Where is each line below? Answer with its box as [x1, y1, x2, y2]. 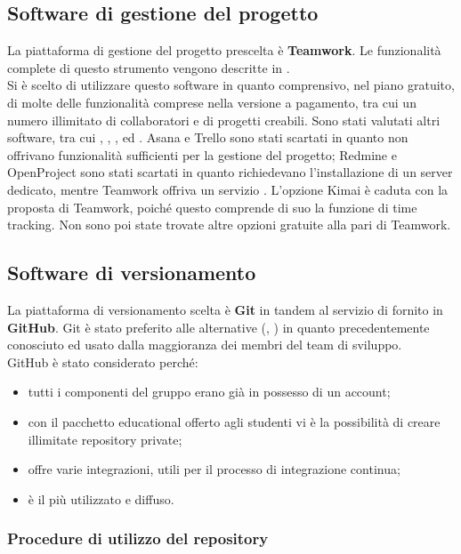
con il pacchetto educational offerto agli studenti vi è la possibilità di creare [28, 412, 441, 430]
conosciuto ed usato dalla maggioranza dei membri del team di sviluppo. [7, 335, 402, 354]
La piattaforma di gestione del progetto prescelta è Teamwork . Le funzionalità [7, 41, 441, 60]
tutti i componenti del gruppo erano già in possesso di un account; [28, 382, 391, 401]
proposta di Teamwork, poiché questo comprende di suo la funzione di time [7, 197, 417, 216]
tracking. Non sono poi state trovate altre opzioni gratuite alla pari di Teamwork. [7, 215, 451, 234]
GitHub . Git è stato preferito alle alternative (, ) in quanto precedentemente [7, 317, 430, 336]
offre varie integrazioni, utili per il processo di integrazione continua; [28, 460, 400, 478]
